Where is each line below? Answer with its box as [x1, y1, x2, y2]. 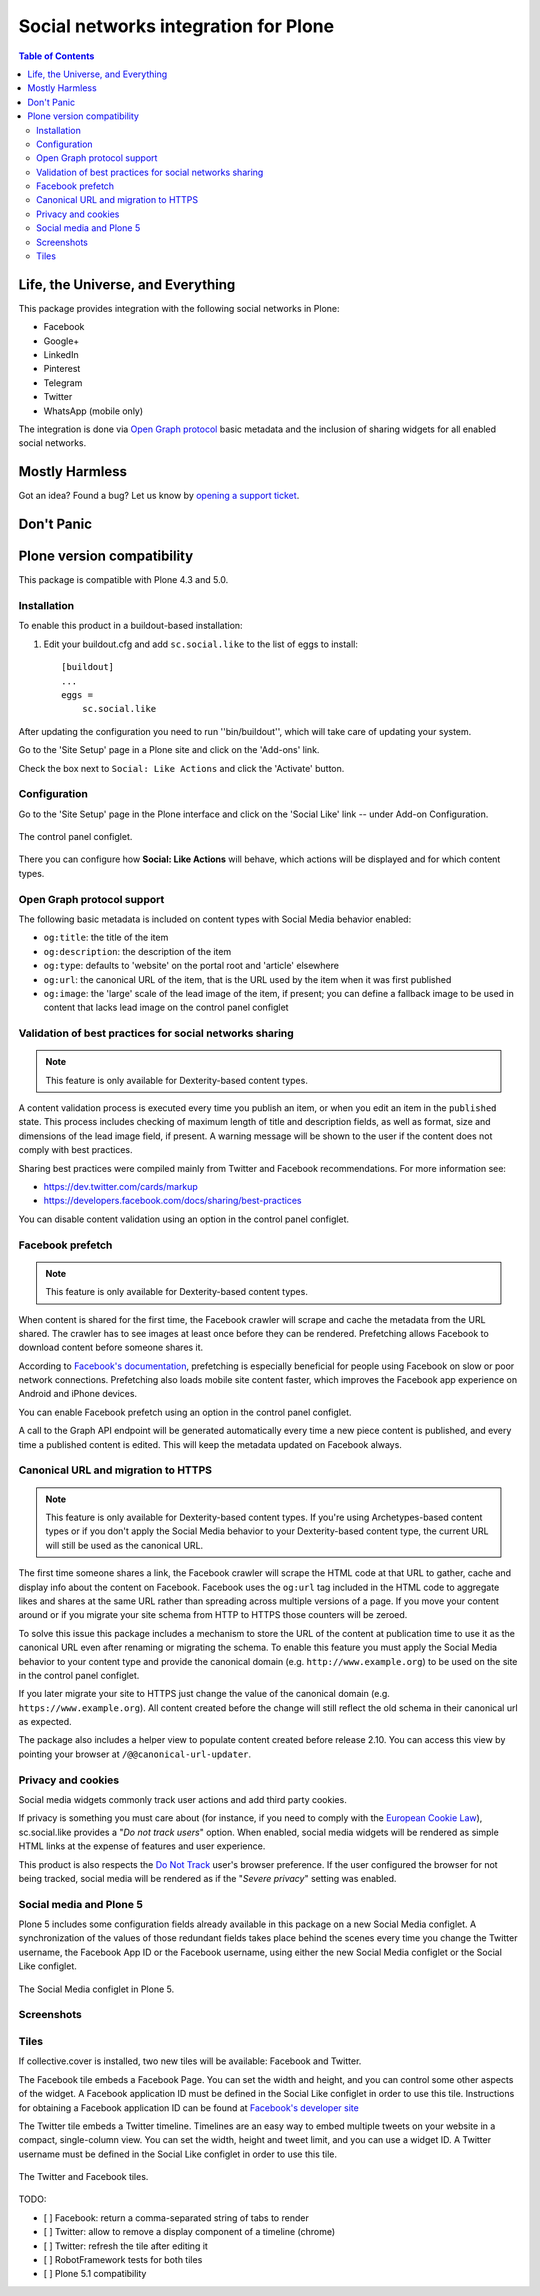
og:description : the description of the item [43, 945, 232, 957]
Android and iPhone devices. [18, 1388, 138, 1400]
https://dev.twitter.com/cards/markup [43, 1181, 199, 1193]
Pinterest [43, 363, 81, 375]
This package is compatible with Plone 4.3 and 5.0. [18, 574, 229, 586]
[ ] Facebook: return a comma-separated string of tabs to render [43, 2211, 309, 2224]
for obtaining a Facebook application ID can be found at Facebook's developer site [18, 2101, 359, 2114]
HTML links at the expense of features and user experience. [18, 1840, 266, 1852]
